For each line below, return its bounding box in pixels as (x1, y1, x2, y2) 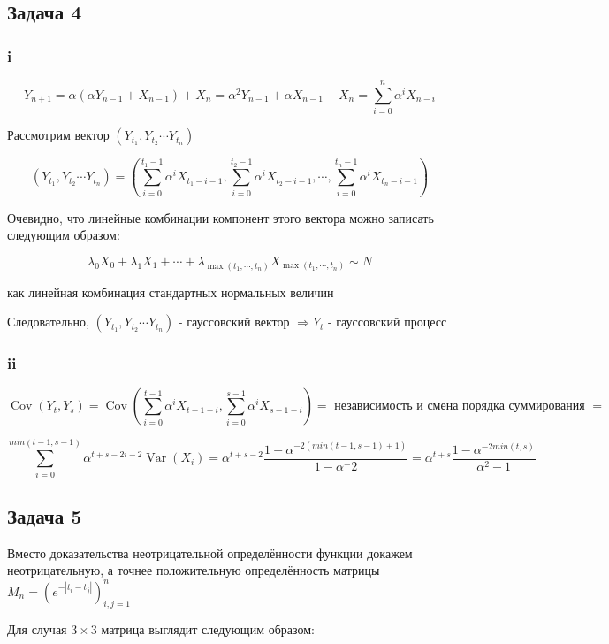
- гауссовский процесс (328, 312, 447, 331)
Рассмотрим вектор (7, 126, 110, 144)
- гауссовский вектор (179, 312, 290, 331)
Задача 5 (7, 502, 82, 530)
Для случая (7, 620, 67, 639)
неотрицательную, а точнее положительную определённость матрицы (7, 561, 380, 579)
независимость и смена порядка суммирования (334, 400, 585, 413)
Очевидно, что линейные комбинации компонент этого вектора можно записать (7, 208, 434, 226)
